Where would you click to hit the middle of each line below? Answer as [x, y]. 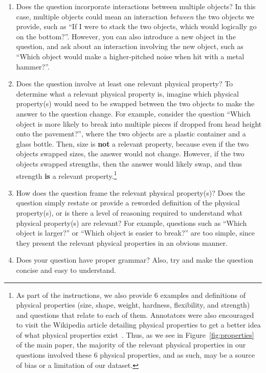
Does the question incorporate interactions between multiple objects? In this [136, 6]
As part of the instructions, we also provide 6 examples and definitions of [131, 295]
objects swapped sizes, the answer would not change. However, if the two [130, 154]
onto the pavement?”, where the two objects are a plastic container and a [131, 134]
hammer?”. [33, 66]
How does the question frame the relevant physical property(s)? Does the [131, 192]
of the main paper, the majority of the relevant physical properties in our [131, 345]
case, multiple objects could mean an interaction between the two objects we [135, 16]
